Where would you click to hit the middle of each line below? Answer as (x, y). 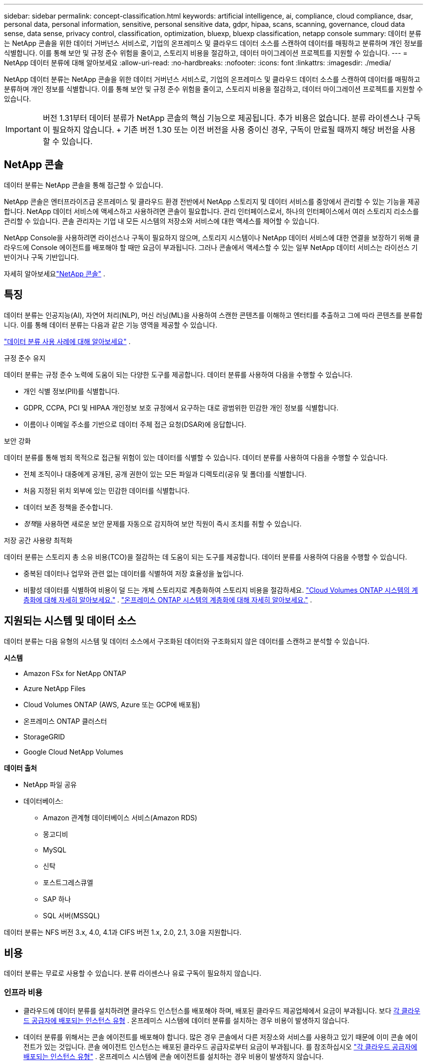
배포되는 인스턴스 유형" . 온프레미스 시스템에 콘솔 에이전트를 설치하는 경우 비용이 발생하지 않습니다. (174, 1057)
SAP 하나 (57, 899)
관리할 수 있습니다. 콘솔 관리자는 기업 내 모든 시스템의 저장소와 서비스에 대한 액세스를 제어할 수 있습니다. (162, 221)
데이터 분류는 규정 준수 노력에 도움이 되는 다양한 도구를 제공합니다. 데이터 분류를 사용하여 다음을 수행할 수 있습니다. (178, 374)
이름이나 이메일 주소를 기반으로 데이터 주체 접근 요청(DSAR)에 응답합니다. (135, 424)
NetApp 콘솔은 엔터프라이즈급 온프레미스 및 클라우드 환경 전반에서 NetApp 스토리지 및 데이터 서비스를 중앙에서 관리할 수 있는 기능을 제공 (212, 201)
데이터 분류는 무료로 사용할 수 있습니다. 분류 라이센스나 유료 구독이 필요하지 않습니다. (133, 973)
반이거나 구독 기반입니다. (41, 257)
